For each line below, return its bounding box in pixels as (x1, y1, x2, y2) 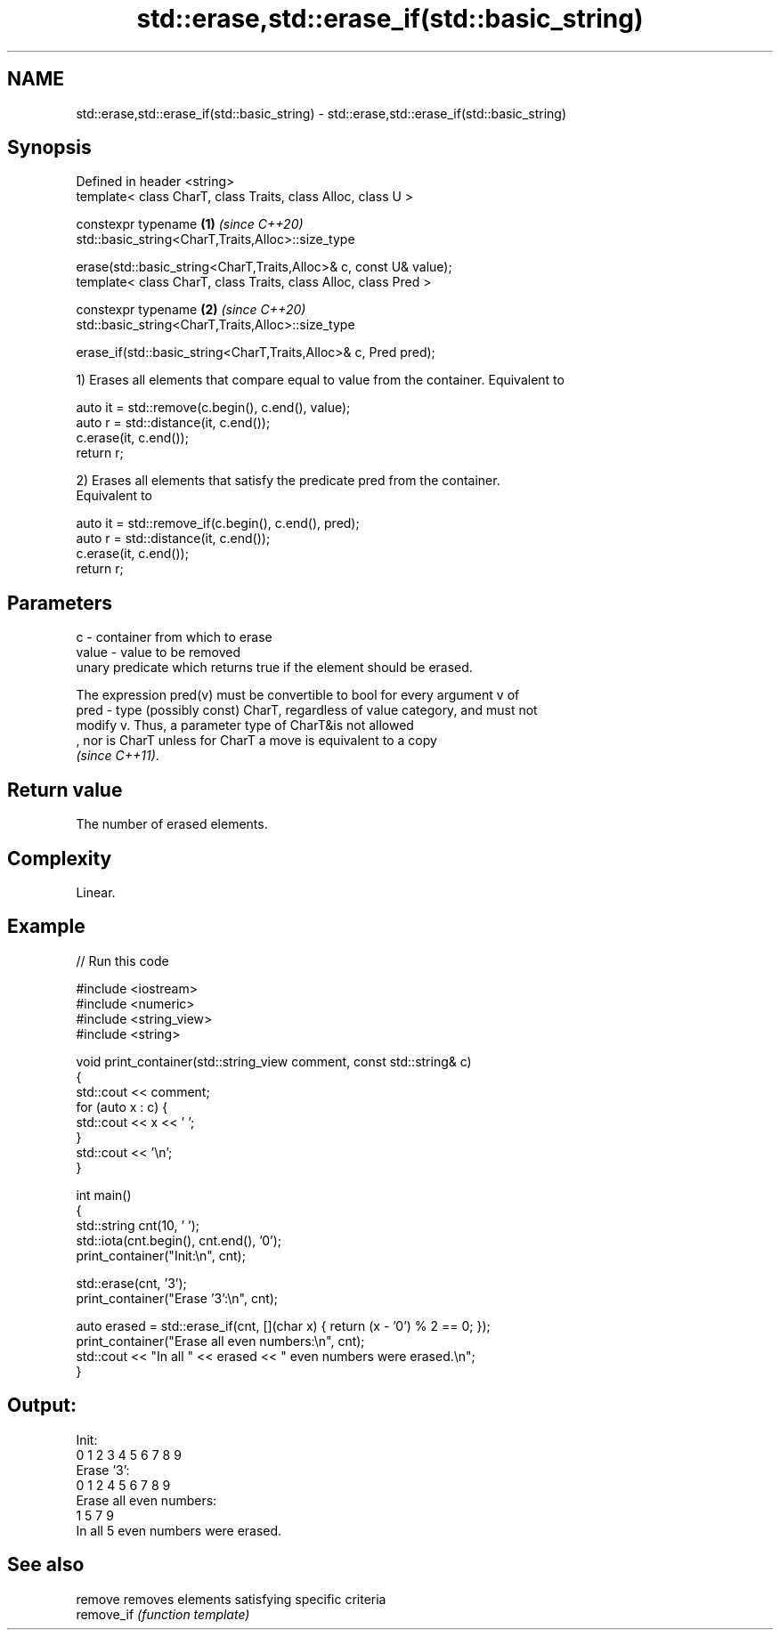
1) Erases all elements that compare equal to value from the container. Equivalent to (76, 372, 565, 388)
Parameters (7, 591, 112, 614)
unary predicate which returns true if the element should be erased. (76, 660, 473, 676)
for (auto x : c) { (76, 1098, 168, 1114)
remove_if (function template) (76, 1606, 250, 1622)
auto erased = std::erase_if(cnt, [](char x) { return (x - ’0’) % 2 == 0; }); (76, 1317, 491, 1333)
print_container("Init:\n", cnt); (76, 1247, 246, 1263)
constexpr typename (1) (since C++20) (76, 216, 304, 232)
